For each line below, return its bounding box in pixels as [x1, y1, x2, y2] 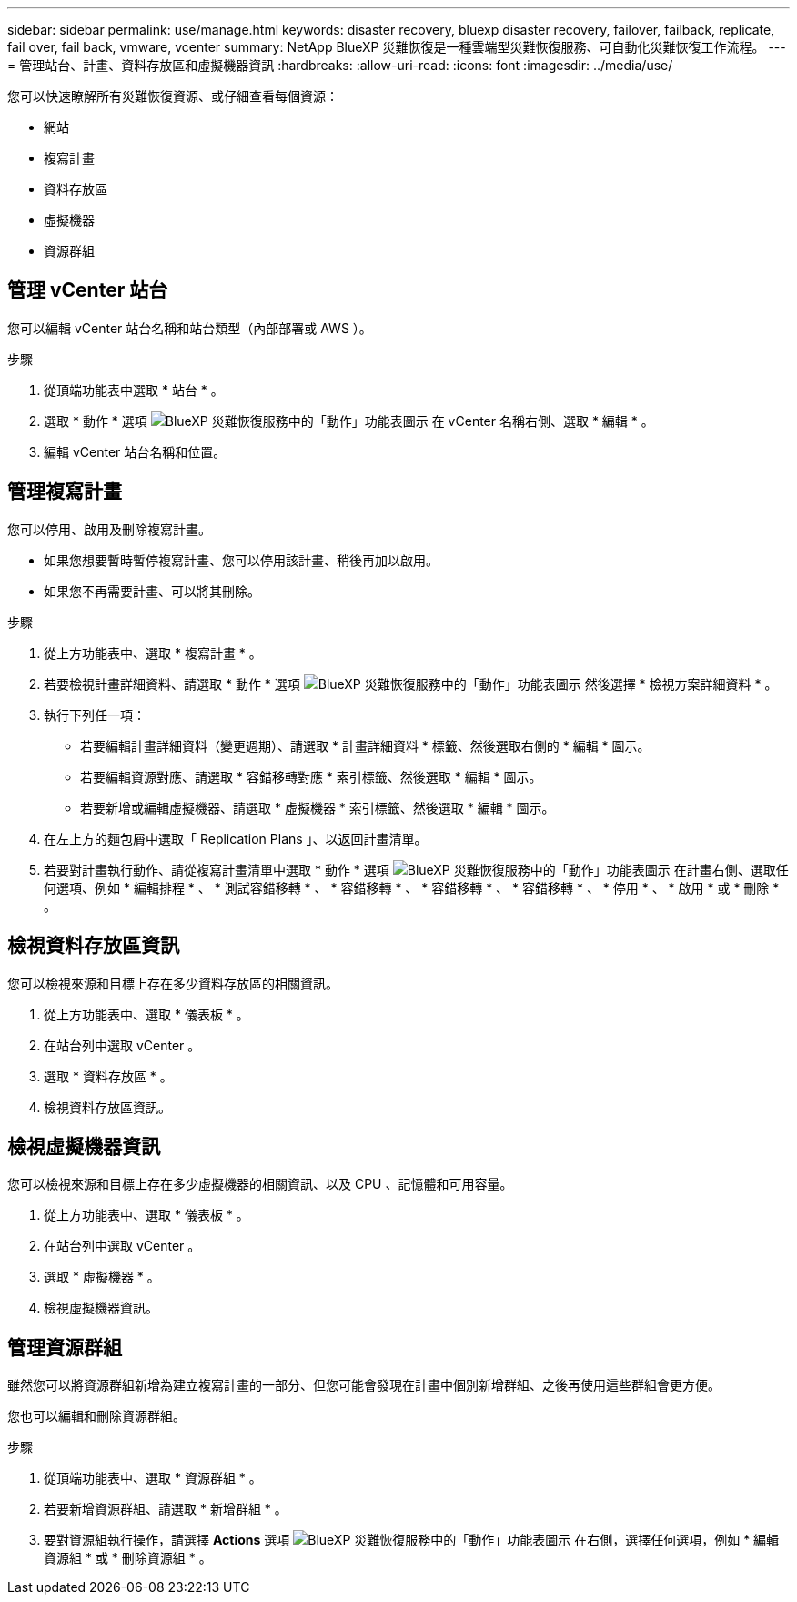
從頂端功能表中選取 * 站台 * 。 [44, 381, 224, 398]
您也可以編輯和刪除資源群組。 [7, 1408, 186, 1425]
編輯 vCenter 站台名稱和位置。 [44, 443, 227, 460]
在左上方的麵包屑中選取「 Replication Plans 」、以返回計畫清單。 [44, 830, 428, 847]
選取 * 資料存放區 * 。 [44, 1068, 173, 1084]
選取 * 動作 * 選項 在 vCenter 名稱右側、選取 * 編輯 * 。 [44, 412, 654, 429]
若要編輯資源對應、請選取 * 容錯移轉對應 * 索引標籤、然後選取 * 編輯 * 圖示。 [80, 768, 542, 785]
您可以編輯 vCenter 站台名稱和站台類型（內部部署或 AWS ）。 [7, 319, 372, 336]
